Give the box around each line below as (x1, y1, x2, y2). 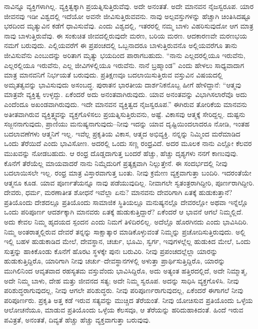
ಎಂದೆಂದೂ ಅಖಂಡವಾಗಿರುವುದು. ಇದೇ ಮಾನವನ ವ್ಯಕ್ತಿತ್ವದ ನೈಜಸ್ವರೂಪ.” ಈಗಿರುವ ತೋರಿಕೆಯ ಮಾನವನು (4, 98, 247, 109)
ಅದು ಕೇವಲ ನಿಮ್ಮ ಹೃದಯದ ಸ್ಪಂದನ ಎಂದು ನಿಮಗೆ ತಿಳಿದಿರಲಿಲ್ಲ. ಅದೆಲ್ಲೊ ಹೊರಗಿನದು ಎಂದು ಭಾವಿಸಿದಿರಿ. (4, 216, 249, 227)
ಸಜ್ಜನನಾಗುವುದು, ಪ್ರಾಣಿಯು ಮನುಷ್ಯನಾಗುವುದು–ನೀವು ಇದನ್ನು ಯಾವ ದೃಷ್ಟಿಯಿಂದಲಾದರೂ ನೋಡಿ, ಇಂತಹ (4, 118, 250, 129)
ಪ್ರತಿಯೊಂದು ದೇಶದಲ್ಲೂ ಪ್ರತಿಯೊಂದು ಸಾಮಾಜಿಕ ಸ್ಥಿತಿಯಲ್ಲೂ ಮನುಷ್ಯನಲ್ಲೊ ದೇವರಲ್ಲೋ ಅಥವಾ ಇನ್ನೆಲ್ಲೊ (4, 196, 248, 207)
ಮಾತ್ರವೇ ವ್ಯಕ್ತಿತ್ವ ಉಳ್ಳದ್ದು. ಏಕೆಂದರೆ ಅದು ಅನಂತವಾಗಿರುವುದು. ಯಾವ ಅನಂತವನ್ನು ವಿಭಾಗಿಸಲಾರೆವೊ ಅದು (4, 89, 247, 99)
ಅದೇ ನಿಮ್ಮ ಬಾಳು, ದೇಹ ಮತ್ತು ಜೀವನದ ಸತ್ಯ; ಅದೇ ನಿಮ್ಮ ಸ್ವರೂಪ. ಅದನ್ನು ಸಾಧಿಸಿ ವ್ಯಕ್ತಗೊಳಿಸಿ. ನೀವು (4, 275, 239, 285)
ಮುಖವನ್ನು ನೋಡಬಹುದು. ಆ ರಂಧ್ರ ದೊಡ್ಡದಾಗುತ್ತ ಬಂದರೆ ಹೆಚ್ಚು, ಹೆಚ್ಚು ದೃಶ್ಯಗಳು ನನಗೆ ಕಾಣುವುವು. (4, 147, 238, 158)
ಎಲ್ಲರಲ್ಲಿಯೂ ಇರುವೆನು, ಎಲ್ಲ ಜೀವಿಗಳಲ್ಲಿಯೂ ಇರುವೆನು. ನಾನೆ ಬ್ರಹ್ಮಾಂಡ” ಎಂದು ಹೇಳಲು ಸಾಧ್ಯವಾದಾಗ (4, 59, 245, 70)
